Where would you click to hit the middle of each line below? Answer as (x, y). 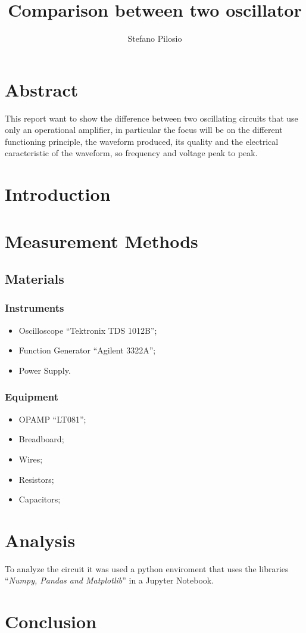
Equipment (32, 397)
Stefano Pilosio (155, 38)
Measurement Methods (102, 241)
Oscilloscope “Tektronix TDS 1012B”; (88, 330)
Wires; (31, 459)
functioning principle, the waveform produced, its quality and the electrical (142, 141)
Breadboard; (41, 439)
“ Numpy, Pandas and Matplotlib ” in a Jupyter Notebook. (110, 580)
